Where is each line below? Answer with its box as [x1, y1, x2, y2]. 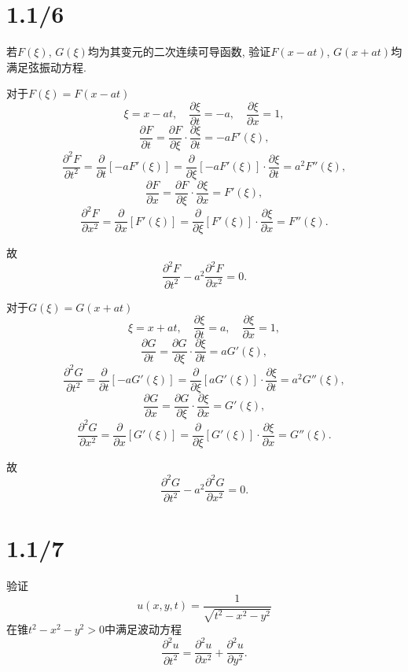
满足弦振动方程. [6, 58, 86, 75]
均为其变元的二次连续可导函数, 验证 [87, 43, 271, 60]
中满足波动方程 [104, 621, 182, 637]
